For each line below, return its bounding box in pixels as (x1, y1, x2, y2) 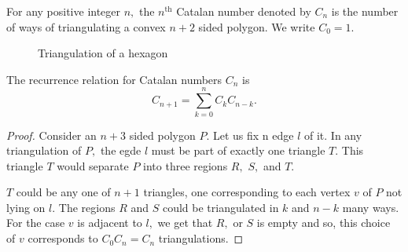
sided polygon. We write (198, 18, 315, 35)
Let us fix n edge (212, 126, 294, 143)
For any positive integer (6, 3, 121, 19)
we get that (157, 214, 213, 231)
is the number (331, 3, 399, 19)
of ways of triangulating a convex (6, 18, 166, 35)
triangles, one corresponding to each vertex (143, 184, 351, 200)
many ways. (342, 199, 399, 215)
